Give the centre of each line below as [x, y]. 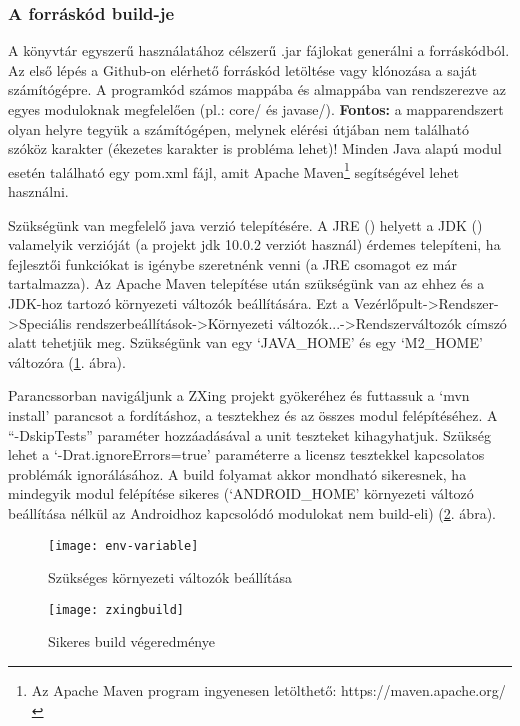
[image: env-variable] [123, 545]
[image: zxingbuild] [116, 609]
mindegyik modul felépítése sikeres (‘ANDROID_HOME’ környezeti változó [241, 493]
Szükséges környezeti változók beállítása [170, 577]
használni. [38, 191]
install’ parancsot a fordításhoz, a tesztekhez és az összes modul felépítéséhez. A [253, 414]
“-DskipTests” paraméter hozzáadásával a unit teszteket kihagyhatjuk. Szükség [249, 434]
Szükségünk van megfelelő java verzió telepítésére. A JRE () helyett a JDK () [245, 224]
